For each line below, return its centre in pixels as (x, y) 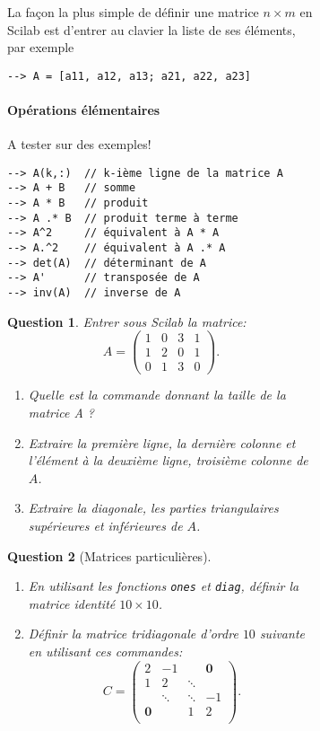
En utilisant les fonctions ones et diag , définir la (164, 586)
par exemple (41, 47)
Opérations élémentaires (84, 110)
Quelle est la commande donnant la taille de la (157, 395)
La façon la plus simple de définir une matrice (133, 12)
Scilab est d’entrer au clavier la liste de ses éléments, (151, 29)
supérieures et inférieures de (105, 526)
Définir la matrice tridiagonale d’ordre (133, 634)
